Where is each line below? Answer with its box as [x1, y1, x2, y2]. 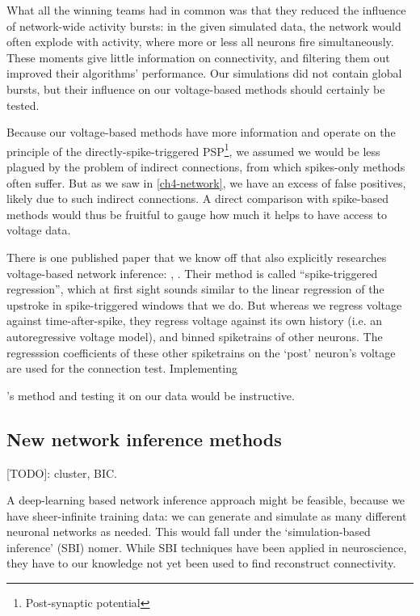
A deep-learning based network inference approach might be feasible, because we [6, 492, 405, 508]
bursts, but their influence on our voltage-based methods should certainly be [6, 80, 385, 97]
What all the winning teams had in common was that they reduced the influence [6, 2, 406, 18]
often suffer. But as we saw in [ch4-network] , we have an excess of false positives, [6, 174, 406, 191]
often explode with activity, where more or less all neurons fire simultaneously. [6, 33, 394, 50]
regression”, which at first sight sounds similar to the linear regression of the [6, 281, 384, 297]
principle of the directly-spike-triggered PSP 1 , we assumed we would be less [6, 140, 380, 159]
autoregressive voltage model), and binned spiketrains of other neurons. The [6, 327, 383, 344]
